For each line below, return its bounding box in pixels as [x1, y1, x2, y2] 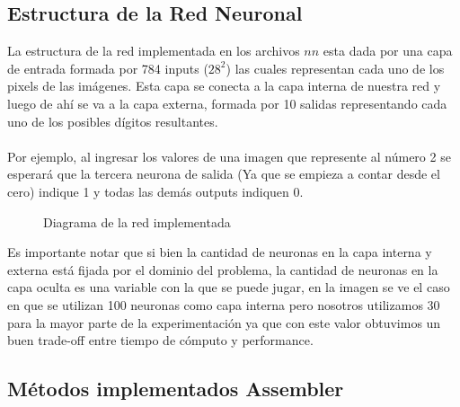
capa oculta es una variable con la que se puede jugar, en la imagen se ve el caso [7, 278, 450, 296]
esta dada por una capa [323, 41, 453, 60]
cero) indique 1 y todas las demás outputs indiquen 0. [7, 181, 304, 200]
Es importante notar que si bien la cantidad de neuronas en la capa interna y [7, 243, 432, 261]
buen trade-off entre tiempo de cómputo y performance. [7, 331, 314, 349]
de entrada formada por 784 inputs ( [7, 58, 208, 77]
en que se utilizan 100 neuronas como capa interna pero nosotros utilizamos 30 [7, 295, 440, 314]
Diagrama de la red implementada [43, 212, 231, 231]
